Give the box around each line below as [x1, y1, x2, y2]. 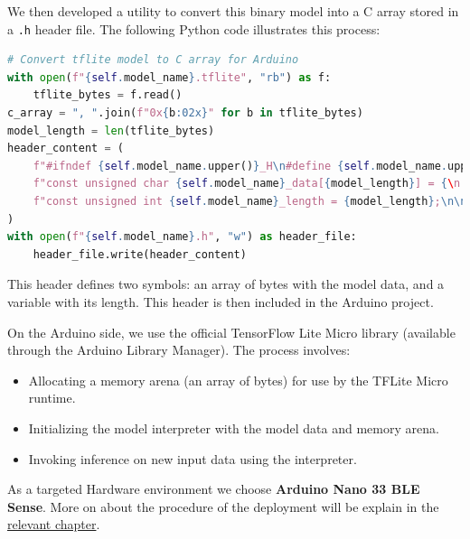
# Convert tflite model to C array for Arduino [7, 53, 299, 67]
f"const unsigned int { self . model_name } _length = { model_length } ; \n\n [33, 195, 467, 208]
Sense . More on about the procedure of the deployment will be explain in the [7, 497, 439, 516]
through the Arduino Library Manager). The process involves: [7, 340, 351, 359]
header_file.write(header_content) [33, 247, 247, 261]
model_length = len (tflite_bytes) [7, 124, 215, 137]
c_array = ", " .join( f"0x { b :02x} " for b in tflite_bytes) [7, 107, 363, 120]
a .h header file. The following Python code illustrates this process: [7, 19, 381, 38]
